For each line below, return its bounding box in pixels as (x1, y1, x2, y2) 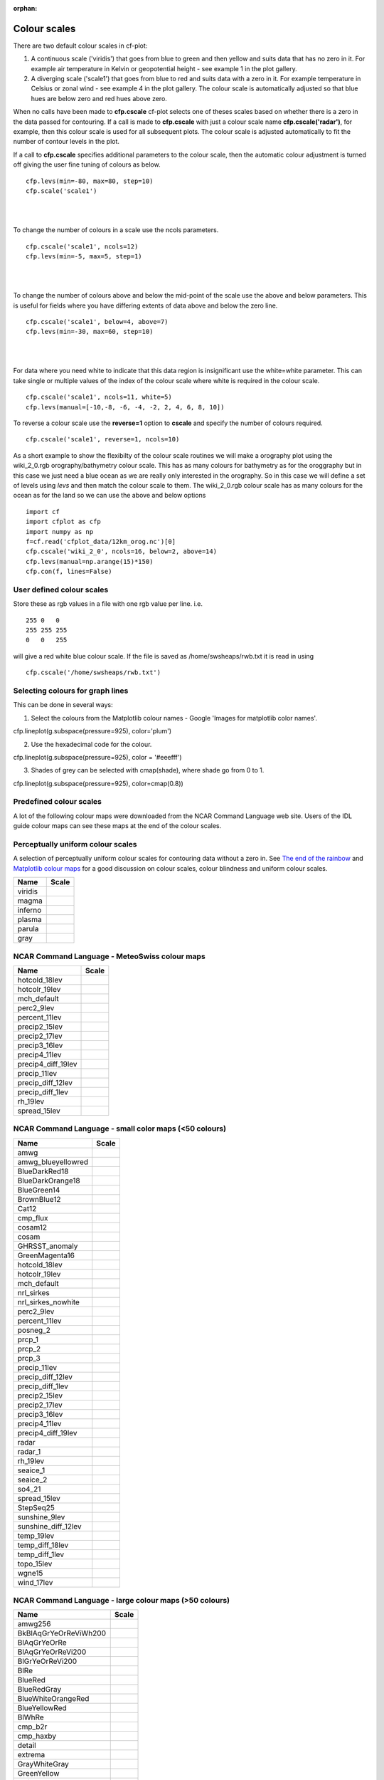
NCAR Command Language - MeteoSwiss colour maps (13, 951, 206, 961)
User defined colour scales (13, 585, 109, 595)
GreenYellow (17, 1769, 60, 1779)
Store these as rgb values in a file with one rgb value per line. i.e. (13, 600, 203, 608)
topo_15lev (17, 1559, 53, 1569)
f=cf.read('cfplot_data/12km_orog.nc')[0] (26, 538, 176, 545)
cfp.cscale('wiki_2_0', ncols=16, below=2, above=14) (26, 548, 217, 555)
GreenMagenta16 (17, 1250, 75, 1260)
